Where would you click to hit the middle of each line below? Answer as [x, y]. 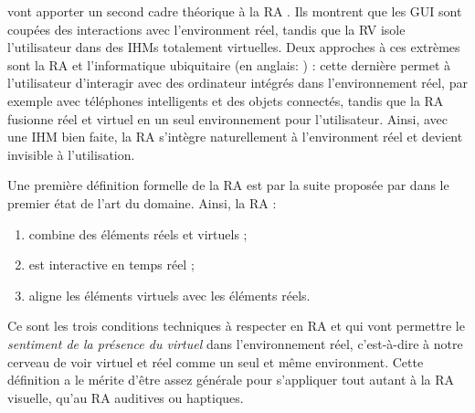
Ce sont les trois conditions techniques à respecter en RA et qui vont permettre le [236, 326]
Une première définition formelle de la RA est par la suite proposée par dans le [228, 185]
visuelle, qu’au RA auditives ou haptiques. [126, 397]
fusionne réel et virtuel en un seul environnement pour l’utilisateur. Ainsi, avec [227, 118]
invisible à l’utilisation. [71, 154]
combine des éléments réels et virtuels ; [138, 233]
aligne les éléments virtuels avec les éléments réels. [169, 295]
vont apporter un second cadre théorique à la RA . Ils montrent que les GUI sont [235, 11]
